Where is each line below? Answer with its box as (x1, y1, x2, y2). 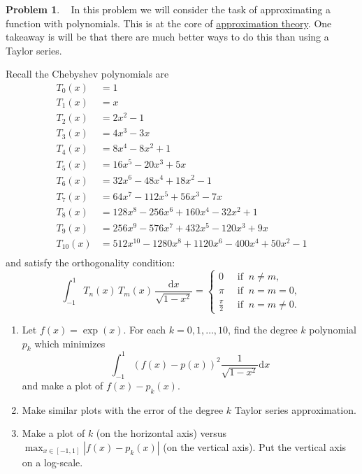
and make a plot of (22, 378, 103, 392)
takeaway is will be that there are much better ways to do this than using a (6, 29, 329, 44)
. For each (123, 322, 166, 337)
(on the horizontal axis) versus (96, 426, 227, 440)
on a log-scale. (22, 454, 83, 469)
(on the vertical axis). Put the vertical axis (163, 439, 347, 454)
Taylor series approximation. (234, 402, 356, 417)
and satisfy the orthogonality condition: (6, 255, 175, 270)
